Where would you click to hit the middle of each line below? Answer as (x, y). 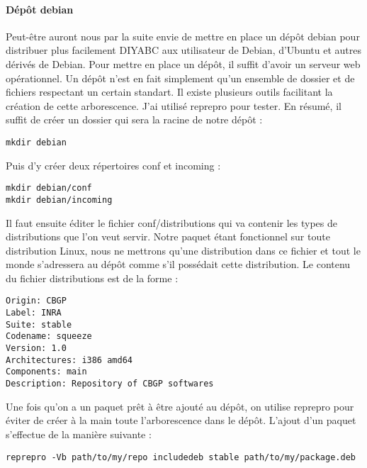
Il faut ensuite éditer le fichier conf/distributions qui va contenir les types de (171, 222)
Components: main (46, 372)
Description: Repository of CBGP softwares (110, 384)
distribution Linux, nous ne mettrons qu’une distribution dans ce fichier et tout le (183, 250)
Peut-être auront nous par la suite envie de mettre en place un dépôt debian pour (183, 36)
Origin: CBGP (36, 301)
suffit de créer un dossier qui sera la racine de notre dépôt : (134, 119)
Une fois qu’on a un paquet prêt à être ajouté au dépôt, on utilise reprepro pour (180, 406)
